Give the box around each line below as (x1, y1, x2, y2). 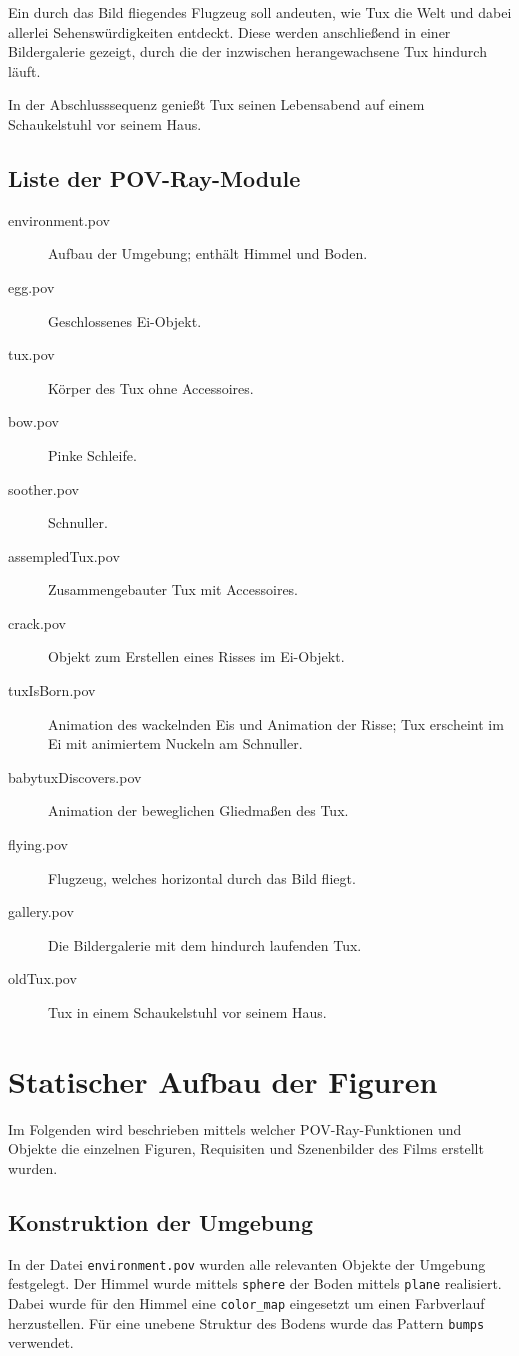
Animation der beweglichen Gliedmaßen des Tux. (48, 800, 349, 821)
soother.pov (8, 478, 79, 499)
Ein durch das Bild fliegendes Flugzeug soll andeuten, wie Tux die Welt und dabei (8, 2, 512, 22)
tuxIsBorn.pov (8, 680, 96, 701)
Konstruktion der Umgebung (8, 1206, 314, 1237)
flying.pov (8, 834, 68, 855)
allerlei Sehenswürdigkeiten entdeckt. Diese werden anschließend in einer (8, 21, 451, 42)
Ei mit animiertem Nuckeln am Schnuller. (48, 733, 303, 754)
